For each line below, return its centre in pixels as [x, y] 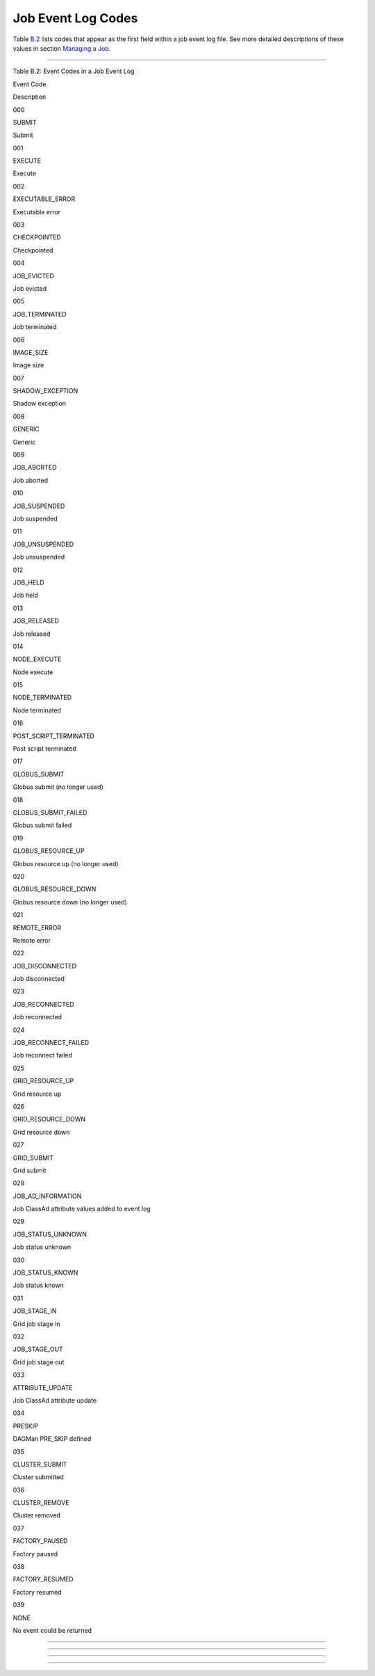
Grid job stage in [36, 1324]
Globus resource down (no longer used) [70, 902]
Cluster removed [37, 1515]
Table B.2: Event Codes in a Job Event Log [74, 71]
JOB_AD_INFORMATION [47, 1196]
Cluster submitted [38, 1477]
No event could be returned [52, 1630]
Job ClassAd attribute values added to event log [82, 1209]
